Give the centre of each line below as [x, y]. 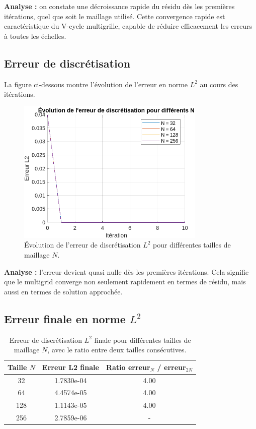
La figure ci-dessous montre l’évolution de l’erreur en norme [96, 84]
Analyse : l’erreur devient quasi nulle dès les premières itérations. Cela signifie [126, 271]
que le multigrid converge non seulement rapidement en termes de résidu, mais [125, 282]
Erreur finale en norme [65, 318]
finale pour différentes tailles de [143, 340]
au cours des [219, 84]
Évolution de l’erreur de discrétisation [82, 245]
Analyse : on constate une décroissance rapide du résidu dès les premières [119, 6]
